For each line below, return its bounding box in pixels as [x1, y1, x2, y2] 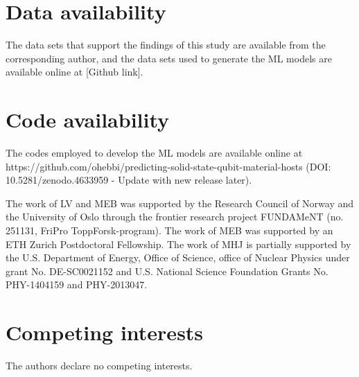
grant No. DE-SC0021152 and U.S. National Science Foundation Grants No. [6, 263, 329, 278]
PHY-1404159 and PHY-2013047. [6, 277, 148, 292]
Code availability [6, 105, 170, 134]
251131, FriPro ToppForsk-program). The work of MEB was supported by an [6, 223, 333, 237]
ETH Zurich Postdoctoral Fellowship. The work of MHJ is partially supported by [6, 236, 351, 251]
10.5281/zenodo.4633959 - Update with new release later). [6, 173, 252, 187]
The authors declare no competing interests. [6, 358, 193, 373]
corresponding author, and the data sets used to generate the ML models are [6, 51, 332, 65]
